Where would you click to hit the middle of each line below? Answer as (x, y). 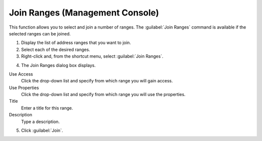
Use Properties (24, 88)
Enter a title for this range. (47, 108)
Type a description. (41, 122)
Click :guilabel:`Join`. (42, 130)
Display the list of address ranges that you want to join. (76, 43)
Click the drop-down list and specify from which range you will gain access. (97, 81)
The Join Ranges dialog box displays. (58, 65)
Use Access (21, 74)
